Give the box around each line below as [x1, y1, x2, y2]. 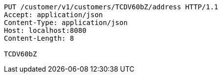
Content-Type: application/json [4, 19, 128, 26]
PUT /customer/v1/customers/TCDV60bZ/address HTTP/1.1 [4, 3, 219, 11]
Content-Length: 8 [4, 34, 74, 42]
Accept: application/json [4, 11, 103, 19]
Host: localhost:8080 [4, 26, 87, 34]
